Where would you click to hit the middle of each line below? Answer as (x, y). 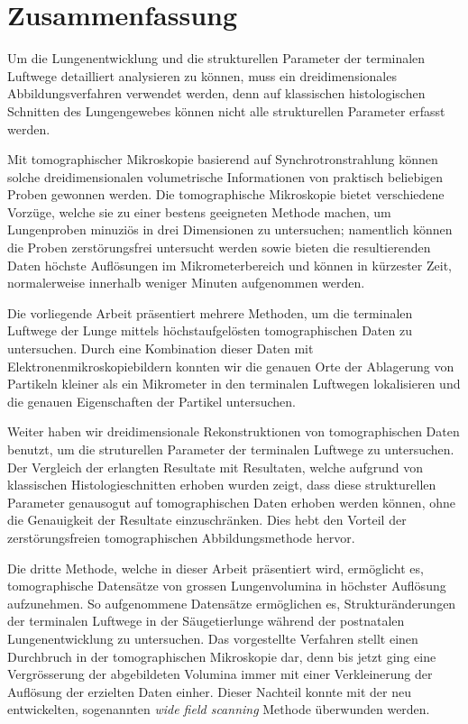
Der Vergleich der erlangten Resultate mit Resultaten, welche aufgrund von (215, 467)
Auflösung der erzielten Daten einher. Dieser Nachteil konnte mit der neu (209, 691)
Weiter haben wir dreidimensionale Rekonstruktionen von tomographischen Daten (234, 431)
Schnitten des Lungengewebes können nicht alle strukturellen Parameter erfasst (226, 110)
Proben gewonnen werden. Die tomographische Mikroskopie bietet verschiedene (226, 194)
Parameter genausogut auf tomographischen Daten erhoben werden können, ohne (231, 502)
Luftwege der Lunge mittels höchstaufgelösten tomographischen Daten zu (210, 330)
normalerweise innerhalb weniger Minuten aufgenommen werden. (186, 283)
